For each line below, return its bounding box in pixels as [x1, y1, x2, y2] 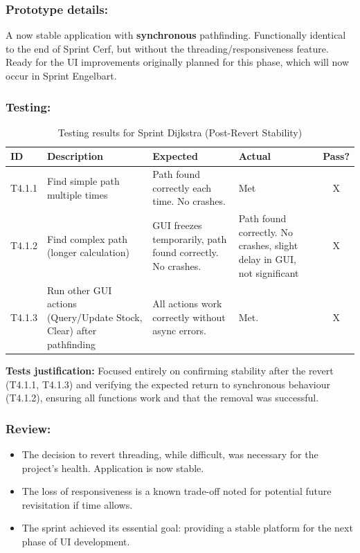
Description [46, 149, 103, 163]
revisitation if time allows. [21, 497, 133, 511]
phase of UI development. [21, 534, 130, 548]
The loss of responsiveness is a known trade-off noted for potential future [21, 484, 332, 498]
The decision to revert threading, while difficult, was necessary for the [21, 446, 318, 461]
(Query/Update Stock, [46, 309, 143, 324]
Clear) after [46, 323, 97, 338]
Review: [6, 419, 51, 437]
